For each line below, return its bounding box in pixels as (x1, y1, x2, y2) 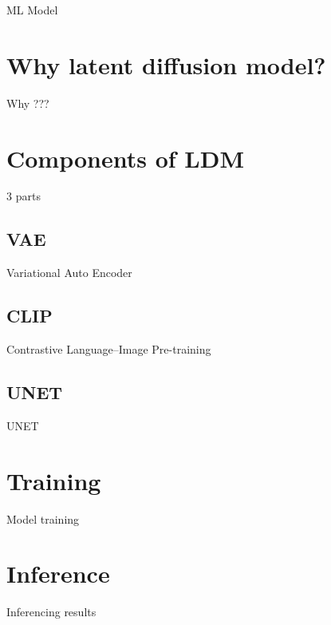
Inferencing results (6, 603, 97, 620)
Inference (6, 557, 110, 590)
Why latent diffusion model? (6, 48, 326, 81)
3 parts (6, 188, 41, 204)
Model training (6, 510, 80, 527)
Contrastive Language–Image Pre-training (6, 341, 211, 358)
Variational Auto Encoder (6, 264, 132, 281)
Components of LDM (6, 141, 244, 174)
